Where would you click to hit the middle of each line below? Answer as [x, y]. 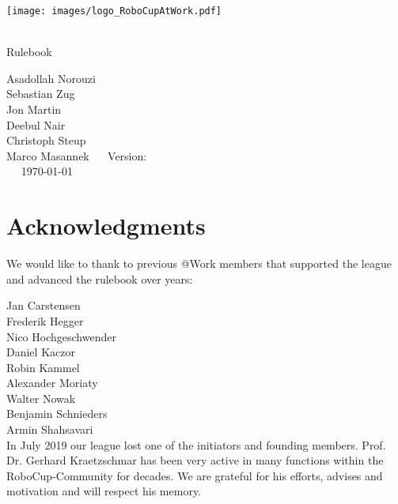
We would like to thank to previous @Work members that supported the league [199, 263]
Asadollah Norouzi [51, 78]
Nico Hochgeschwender [61, 336]
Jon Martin [34, 109]
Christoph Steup [46, 140]
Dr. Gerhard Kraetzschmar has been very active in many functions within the [195, 460]
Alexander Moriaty [52, 383]
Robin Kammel [43, 367]
